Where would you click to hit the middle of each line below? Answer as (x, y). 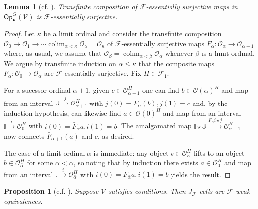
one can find (161, 90)
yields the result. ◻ (201, 174)
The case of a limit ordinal (44, 153)
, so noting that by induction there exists (136, 163)
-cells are (211, 191)
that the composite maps (176, 63)
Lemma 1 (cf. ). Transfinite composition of (71, 6)
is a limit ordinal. (228, 53)
